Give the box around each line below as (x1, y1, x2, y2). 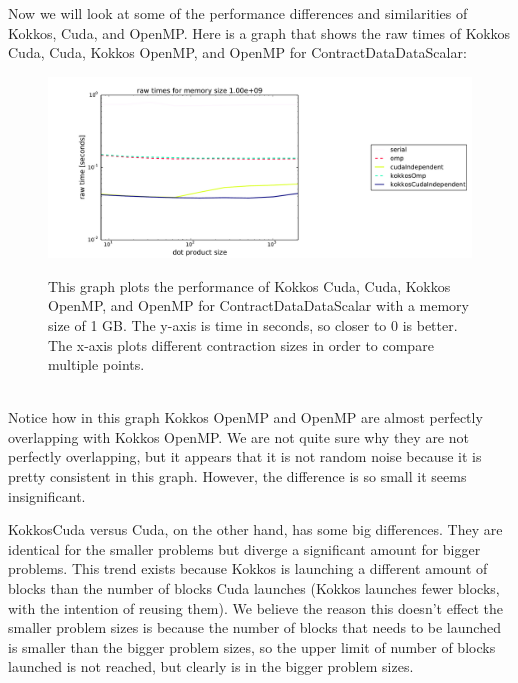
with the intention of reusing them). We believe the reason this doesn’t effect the (8, 597, 504, 618)
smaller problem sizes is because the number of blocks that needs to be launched (8, 617, 501, 638)
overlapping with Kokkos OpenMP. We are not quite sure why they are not (8, 426, 469, 447)
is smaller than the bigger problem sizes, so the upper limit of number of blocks (8, 636, 496, 657)
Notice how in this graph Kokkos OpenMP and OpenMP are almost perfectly (8, 407, 483, 428)
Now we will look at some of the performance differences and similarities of (8, 3, 468, 23)
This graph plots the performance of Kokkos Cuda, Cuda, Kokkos (48, 275, 451, 296)
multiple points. (48, 354, 145, 375)
